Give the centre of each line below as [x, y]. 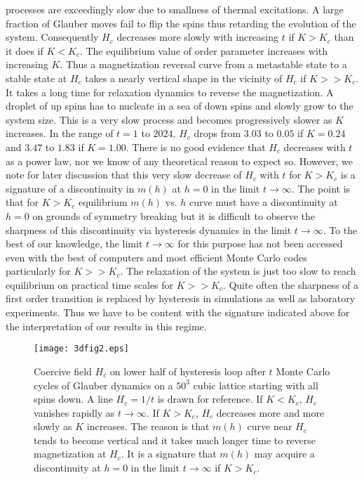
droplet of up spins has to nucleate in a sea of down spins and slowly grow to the [180, 106]
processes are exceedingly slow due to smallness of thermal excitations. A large [175, 9]
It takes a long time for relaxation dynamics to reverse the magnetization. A [170, 92]
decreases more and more [270, 412]
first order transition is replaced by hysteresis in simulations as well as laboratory [181, 298]
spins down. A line [73, 399]
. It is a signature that [169, 454]
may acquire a [284, 454]
